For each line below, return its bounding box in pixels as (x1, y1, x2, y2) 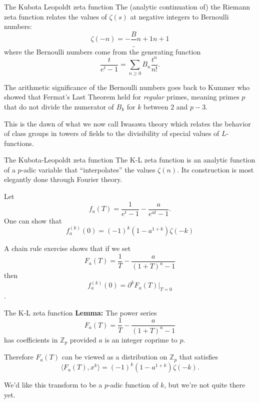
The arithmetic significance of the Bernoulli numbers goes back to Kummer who (4, 81, 250, 92)
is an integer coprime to (104, 334, 177, 344)
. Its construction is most (177, 164, 254, 174)
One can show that (4, 215, 62, 225)
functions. (4, 137, 34, 148)
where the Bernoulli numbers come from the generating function (4, 46, 201, 56)
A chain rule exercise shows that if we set (4, 243, 131, 253)
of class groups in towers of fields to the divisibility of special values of (4, 128, 219, 138)
